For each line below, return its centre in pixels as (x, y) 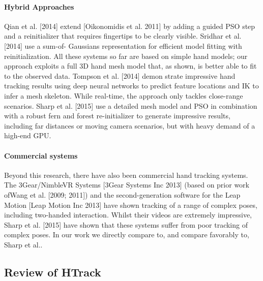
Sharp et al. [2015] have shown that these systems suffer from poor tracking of (126, 224)
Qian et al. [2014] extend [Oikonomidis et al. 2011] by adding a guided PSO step (130, 26)
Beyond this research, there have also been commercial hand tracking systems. (126, 175)
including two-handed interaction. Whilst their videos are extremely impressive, (128, 215)
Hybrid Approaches (39, 6)
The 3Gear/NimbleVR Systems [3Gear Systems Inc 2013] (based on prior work (127, 185)
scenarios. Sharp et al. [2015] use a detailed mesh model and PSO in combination (131, 105)
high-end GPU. (28, 135)
